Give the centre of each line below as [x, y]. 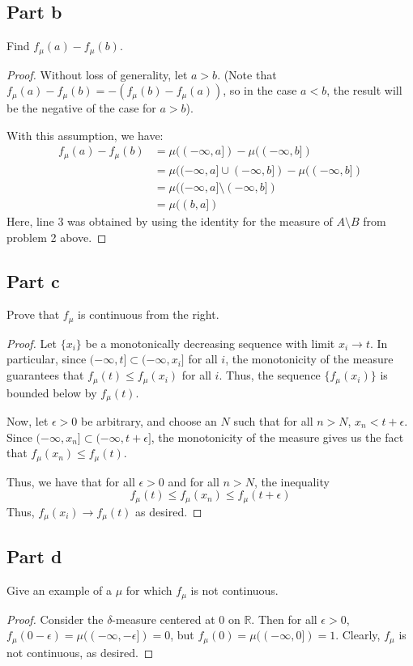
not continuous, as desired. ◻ [80, 652]
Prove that [33, 314]
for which [149, 590]
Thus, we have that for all [71, 481]
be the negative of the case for [81, 108]
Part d [34, 556]
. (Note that [247, 74]
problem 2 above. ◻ [57, 237]
